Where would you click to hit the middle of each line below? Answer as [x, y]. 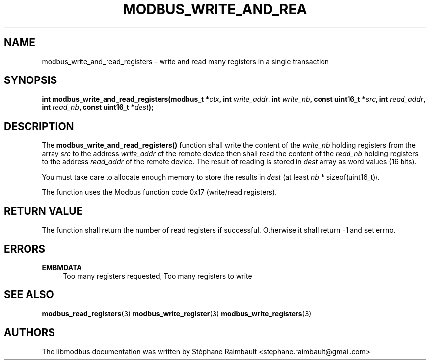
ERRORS [25, 249]
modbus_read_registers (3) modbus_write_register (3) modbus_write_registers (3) [177, 313]
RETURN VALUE [43, 211]
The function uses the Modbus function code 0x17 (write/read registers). [160, 192]
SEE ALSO [29, 295]
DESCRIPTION [39, 126]
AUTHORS [30, 333]
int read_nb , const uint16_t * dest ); [98, 107]
